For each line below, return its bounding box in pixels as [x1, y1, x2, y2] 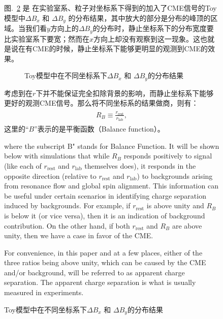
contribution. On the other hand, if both [4, 220, 130, 231]
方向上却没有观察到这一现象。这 [93, 33, 201, 44]
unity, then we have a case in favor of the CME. [4, 230, 153, 241]
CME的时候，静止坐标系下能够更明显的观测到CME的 [32, 43, 208, 54]
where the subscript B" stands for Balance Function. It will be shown [4, 140, 219, 151]
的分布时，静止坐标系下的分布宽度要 [92, 23, 214, 34]
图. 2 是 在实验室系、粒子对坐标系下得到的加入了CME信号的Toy [4, 3, 217, 13]
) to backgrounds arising [137, 170, 213, 181]
